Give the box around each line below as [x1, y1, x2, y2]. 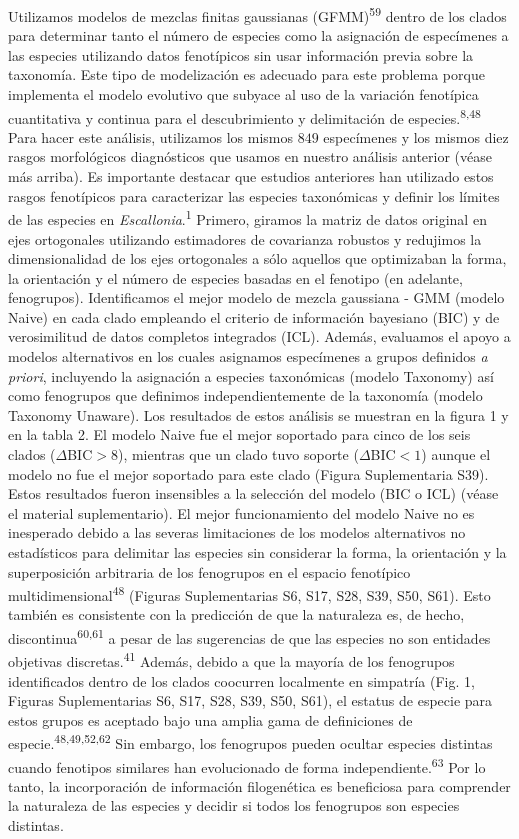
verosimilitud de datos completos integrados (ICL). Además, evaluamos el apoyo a [8, 326, 511, 347]
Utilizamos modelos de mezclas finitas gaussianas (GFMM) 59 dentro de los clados [8, 3, 507, 26]
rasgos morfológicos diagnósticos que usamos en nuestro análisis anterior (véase [8, 146, 492, 167]
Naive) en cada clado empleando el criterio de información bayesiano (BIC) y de [8, 306, 500, 327]
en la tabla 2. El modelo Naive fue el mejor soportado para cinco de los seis [8, 424, 471, 445]
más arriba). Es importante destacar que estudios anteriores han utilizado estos [8, 166, 494, 187]
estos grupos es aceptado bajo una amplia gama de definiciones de [8, 709, 413, 730]
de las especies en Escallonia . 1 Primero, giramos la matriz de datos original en [8, 206, 487, 229]
